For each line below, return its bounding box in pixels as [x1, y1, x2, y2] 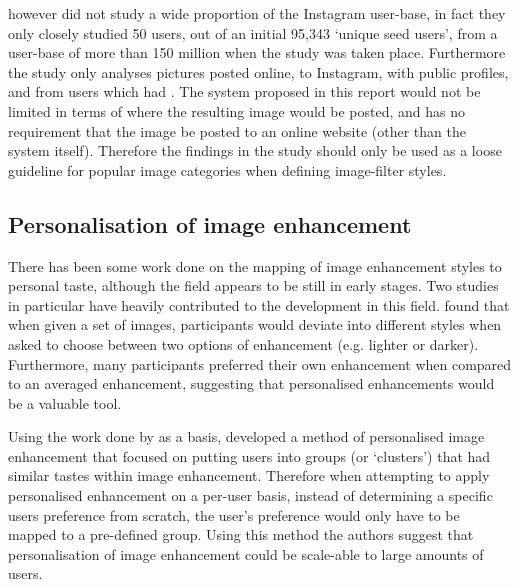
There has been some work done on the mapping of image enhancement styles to [8, 255, 502, 276]
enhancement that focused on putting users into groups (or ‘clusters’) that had [8, 445, 491, 466]
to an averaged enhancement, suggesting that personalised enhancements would [8, 373, 495, 394]
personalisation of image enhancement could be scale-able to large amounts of [8, 543, 484, 564]
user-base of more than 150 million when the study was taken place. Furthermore [8, 42, 506, 63]
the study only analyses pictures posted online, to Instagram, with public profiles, [8, 61, 509, 82]
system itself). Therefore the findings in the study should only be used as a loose [8, 140, 502, 161]
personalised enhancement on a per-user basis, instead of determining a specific [8, 485, 493, 506]
